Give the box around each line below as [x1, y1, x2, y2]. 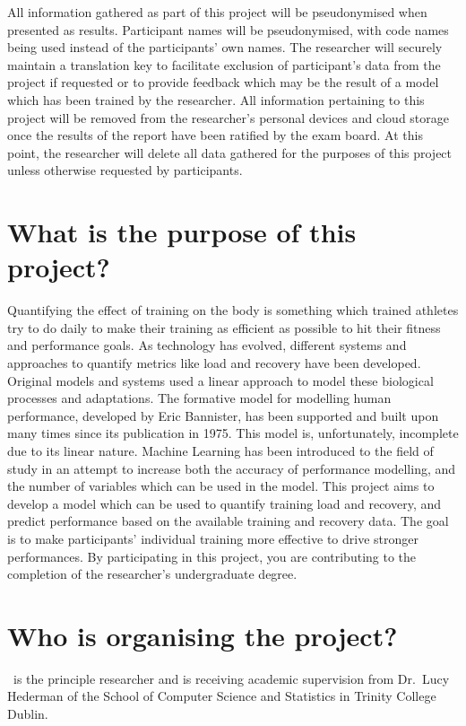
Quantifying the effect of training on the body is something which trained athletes [7, 301, 459, 319]
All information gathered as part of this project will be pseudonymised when [7, 3, 427, 21]
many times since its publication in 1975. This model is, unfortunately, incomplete [7, 424, 459, 442]
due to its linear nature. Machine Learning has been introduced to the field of [7, 442, 434, 459]
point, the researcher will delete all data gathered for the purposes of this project [7, 143, 453, 162]
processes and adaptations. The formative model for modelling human [7, 389, 392, 407]
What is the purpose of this [7, 214, 357, 250]
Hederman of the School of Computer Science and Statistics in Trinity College [7, 687, 436, 705]
